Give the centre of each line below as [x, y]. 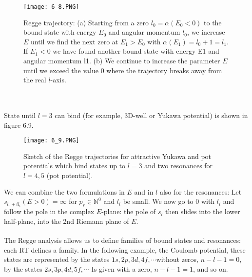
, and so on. [210, 268]
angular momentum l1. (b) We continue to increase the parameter [122, 61]
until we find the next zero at [75, 41]
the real [35, 80]
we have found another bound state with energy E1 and [136, 51]
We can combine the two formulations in [64, 191]
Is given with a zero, [122, 268]
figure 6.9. [19, 125]
